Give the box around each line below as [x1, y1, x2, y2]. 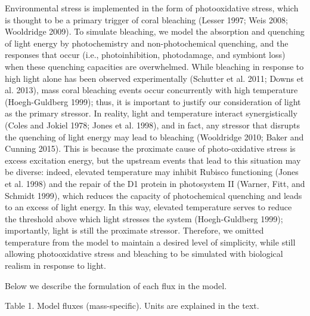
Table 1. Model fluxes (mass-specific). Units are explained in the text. [5, 299, 259, 312]
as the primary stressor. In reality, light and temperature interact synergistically [5, 107, 297, 119]
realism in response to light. [5, 259, 106, 272]
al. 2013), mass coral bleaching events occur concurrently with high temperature [5, 84, 298, 96]
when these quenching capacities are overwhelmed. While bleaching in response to [5, 60, 304, 72]
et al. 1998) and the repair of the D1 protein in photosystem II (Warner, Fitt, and [5, 177, 305, 189]
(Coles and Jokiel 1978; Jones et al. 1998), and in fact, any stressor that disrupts [5, 118, 300, 131]
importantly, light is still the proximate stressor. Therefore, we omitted [5, 224, 264, 237]
